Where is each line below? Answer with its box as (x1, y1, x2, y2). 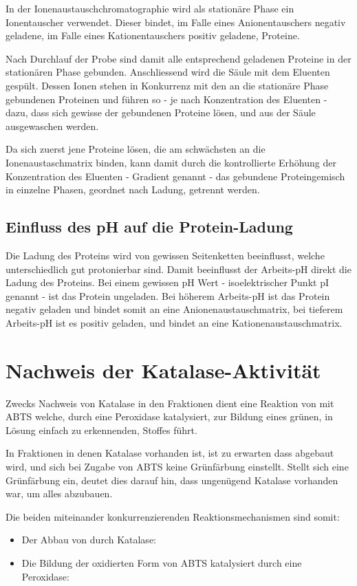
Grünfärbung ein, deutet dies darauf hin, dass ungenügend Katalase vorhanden (6, 473, 338, 487)
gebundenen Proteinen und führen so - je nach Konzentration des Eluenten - (6, 91, 327, 106)
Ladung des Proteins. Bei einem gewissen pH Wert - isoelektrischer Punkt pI (6, 275, 329, 290)
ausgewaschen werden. (6, 118, 99, 133)
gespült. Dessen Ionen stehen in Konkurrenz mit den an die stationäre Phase (6, 78, 329, 92)
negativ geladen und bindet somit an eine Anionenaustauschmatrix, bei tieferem (6, 302, 343, 316)
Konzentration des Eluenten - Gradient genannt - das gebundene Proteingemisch (6, 169, 345, 183)
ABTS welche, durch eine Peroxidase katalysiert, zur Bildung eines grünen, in (6, 409, 333, 424)
